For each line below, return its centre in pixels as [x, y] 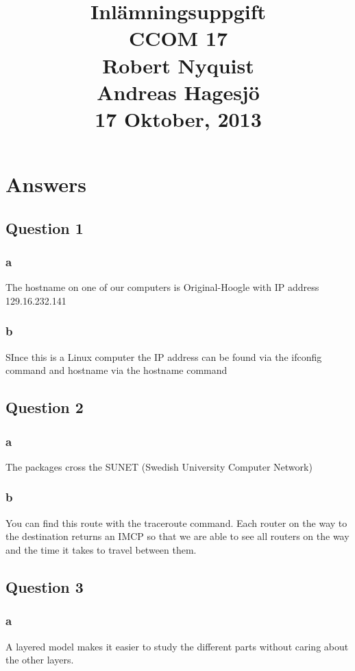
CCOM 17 [178, 38]
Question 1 [45, 227]
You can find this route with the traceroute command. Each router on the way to [176, 522]
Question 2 [45, 407]
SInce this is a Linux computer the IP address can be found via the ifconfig [164, 356]
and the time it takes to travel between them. [101, 549]
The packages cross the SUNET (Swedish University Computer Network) [159, 466]
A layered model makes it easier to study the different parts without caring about [177, 646]
